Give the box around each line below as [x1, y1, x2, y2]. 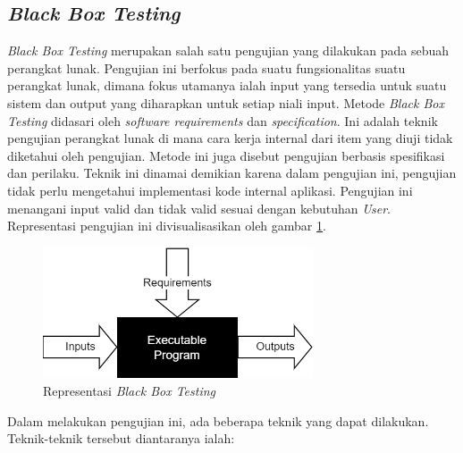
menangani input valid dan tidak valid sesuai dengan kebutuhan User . [7, 198, 391, 217]
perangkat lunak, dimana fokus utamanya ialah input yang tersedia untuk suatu [7, 76, 447, 95]
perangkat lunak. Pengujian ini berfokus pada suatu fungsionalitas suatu [7, 58, 406, 77]
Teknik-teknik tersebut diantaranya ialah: [7, 429, 235, 448]
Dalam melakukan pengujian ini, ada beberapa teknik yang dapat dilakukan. [7, 411, 429, 430]
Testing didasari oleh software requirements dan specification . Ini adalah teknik [7, 111, 438, 130]
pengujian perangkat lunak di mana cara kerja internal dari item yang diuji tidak [7, 129, 453, 147]
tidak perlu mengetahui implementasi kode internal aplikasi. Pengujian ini [7, 180, 413, 199]
